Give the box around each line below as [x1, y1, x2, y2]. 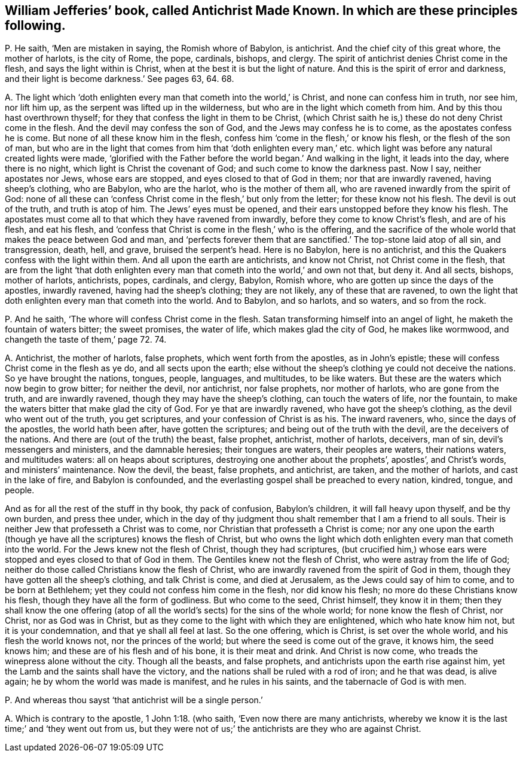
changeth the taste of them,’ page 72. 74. [5, 334, 167, 345]
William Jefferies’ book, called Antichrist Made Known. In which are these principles [5, 3, 518, 18]
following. [5, 18, 66, 33]
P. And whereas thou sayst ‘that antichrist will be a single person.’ [5, 695, 263, 706]
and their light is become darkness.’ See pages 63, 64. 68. [5, 74, 234, 84]
